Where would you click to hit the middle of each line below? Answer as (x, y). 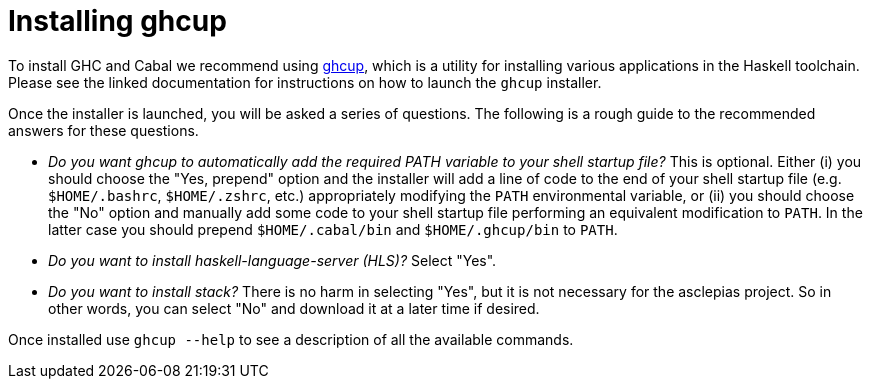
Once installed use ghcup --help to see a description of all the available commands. (291, 339)
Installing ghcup (117, 21)
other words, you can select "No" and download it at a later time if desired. (294, 308)
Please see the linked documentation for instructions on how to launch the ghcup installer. (305, 82)
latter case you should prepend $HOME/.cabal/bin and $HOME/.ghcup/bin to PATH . (333, 229)
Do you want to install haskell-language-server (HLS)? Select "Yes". (272, 260)
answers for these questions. (103, 130)
